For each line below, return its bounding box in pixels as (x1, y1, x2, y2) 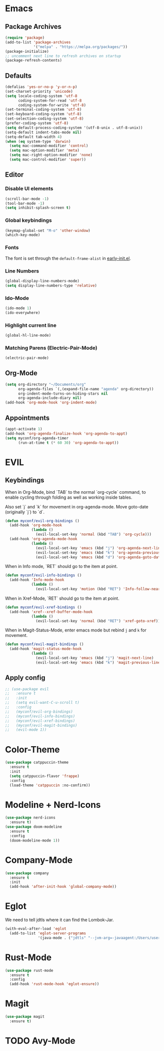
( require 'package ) (5, 35, 45, 40)
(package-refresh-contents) (5, 58, 62, 63)
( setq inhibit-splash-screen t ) (5, 206, 71, 210)
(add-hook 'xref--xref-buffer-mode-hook (9, 609, 93, 614)
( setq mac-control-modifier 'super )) (9, 157, 86, 162)
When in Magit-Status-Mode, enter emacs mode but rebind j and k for (5, 627, 147, 633)
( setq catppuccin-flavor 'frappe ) (9, 774, 80, 778)
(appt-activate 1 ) (5, 427, 42, 432)
